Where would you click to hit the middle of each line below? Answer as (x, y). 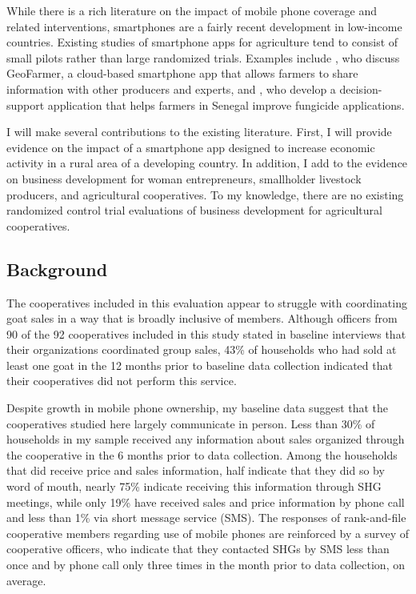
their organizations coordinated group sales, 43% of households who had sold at (202, 349)
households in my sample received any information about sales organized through (206, 439)
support (26, 104)
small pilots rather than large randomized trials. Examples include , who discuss (203, 57)
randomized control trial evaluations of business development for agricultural (194, 210)
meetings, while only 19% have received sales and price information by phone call (206, 502)
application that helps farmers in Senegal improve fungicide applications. (226, 104)
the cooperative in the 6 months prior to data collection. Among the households (202, 454)
